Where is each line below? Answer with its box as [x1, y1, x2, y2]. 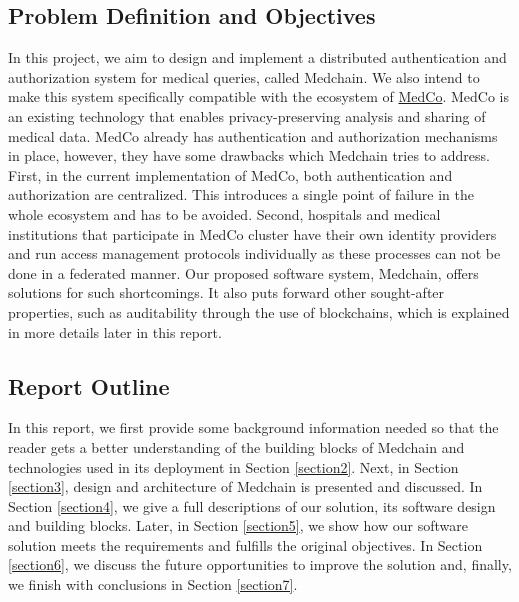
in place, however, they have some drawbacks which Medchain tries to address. [8, 145, 490, 166]
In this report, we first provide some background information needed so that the [8, 417, 499, 438]
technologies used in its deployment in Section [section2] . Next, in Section [8, 456, 459, 477]
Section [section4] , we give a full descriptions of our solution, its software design [8, 495, 496, 516]
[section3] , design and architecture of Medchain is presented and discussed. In [8, 476, 483, 497]
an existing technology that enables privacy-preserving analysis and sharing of [8, 105, 486, 126]
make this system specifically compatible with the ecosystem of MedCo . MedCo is [8, 86, 509, 107]
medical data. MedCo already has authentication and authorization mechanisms [8, 125, 498, 146]
